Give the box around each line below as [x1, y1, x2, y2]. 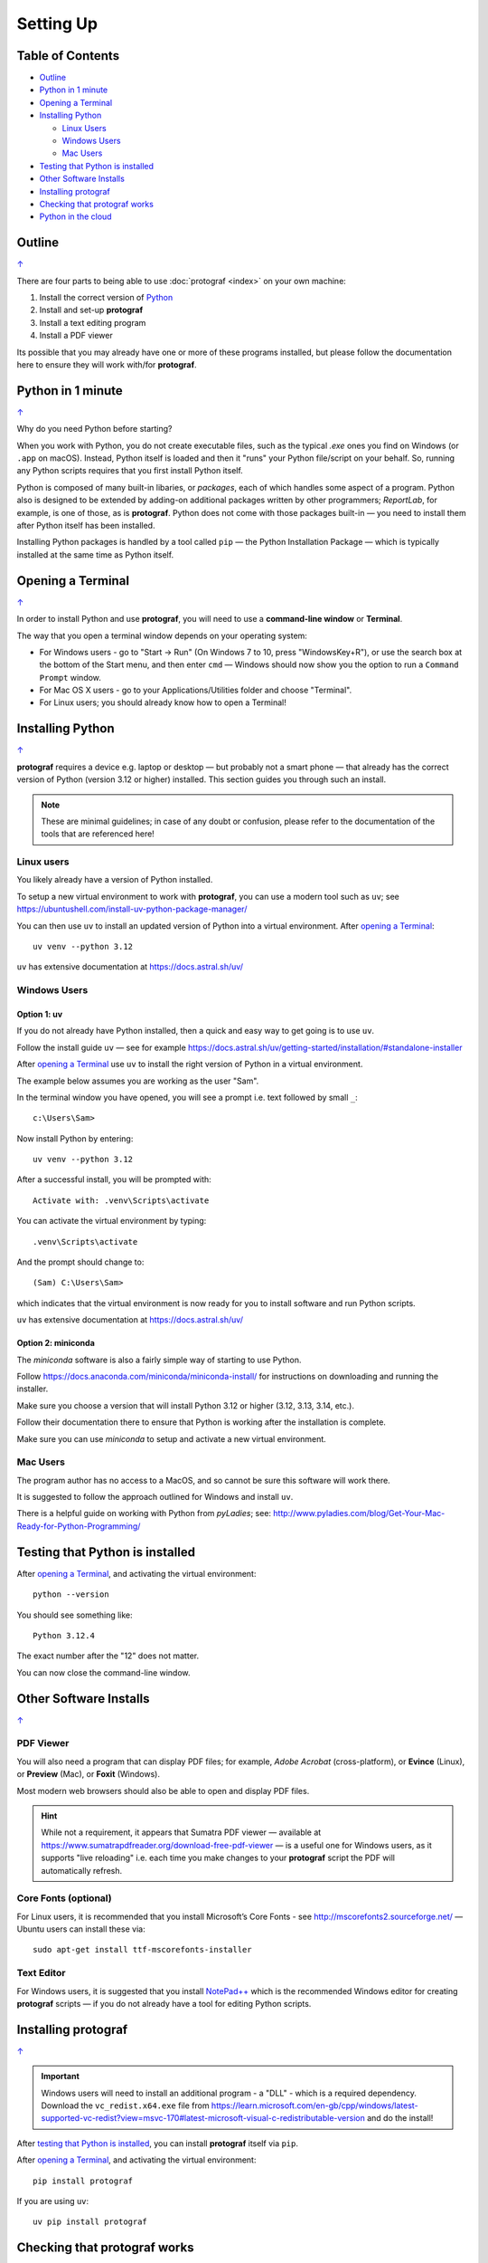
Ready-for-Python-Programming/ [16, 1521, 141, 1532]
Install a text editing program [39, 317, 146, 328]
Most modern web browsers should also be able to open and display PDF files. [16, 1785, 310, 1796]
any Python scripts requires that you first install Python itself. [16, 465, 243, 476]
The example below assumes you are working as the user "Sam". [16, 1075, 259, 1086]
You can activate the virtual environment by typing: [16, 1216, 207, 1227]
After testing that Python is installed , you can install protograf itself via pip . [16, 2137, 298, 2149]
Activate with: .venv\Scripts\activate [33, 1195, 210, 1206]
